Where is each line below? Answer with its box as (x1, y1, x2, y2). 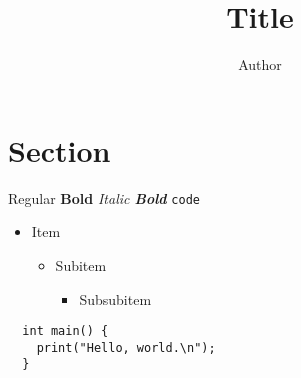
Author (238, 54, 282, 75)
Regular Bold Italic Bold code (8, 187, 200, 208)
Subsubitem (79, 288, 152, 309)
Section (8, 129, 111, 170)
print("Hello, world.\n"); (36, 340, 216, 355)
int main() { (22, 324, 109, 339)
